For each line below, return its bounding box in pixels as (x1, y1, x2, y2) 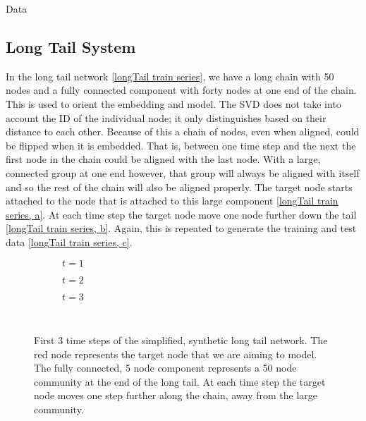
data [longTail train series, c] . (6, 234, 133, 249)
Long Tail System (6, 35, 136, 57)
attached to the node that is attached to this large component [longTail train (6, 193, 338, 208)
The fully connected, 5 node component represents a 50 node (34, 360, 297, 375)
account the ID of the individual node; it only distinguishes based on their (6, 110, 327, 125)
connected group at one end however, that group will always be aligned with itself (6, 165, 360, 180)
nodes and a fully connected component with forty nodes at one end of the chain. (6, 83, 357, 97)
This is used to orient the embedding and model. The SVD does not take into (6, 96, 341, 111)
